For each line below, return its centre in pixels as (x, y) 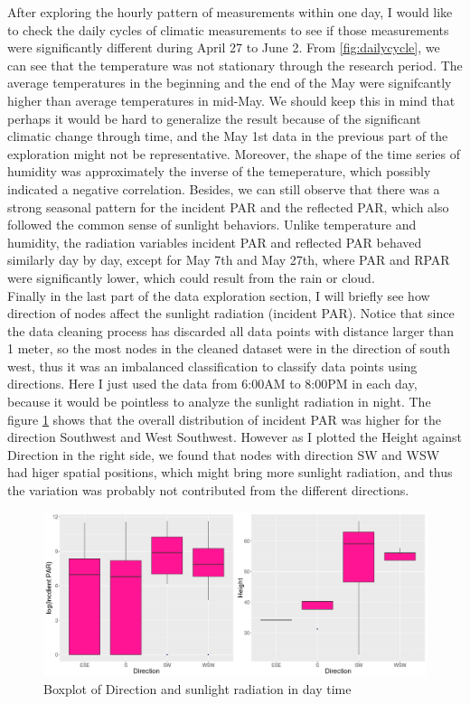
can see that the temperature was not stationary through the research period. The (235, 65)
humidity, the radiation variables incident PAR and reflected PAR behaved (215, 242)
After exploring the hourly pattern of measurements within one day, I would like (230, 12)
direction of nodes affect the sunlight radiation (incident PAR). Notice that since (231, 313)
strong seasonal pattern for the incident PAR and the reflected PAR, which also (228, 207)
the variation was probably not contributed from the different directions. (208, 490)
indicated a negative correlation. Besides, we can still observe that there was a (224, 188)
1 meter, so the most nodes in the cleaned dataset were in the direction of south (229, 348)
